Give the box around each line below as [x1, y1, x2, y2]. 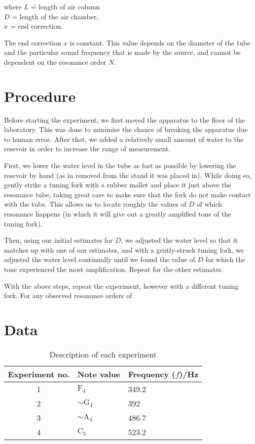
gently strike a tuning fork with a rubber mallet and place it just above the [4, 179, 231, 190]
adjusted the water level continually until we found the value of [4, 254, 195, 265]
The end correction [4, 37, 61, 47]
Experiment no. [8, 368, 70, 380]
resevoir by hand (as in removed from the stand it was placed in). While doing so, [4, 170, 252, 180]
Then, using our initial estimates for [4, 235, 113, 245]
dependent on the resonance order [4, 56, 107, 67]
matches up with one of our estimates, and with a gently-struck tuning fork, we [4, 244, 244, 255]
